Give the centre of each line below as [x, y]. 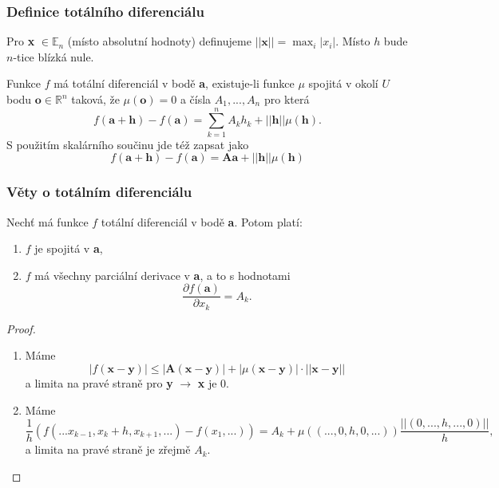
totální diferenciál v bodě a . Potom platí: [202, 221]
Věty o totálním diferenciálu [99, 192]
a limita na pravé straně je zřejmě [108, 449]
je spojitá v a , [69, 248]
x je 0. [213, 383]
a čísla [196, 99]
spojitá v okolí [343, 83]
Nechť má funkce [48, 221]
